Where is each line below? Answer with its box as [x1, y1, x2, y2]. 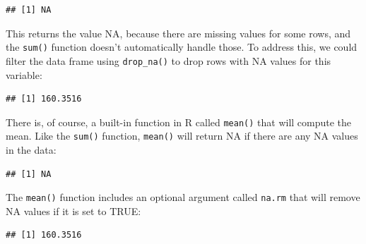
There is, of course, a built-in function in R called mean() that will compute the [6, 114, 352, 129]
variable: [6, 67, 42, 82]
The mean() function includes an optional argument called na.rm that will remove [6, 190, 360, 205]
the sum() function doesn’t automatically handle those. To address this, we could [6, 39, 358, 54]
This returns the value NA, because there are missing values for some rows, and [6, 25, 351, 40]
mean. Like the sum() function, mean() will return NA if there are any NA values [6, 128, 358, 143]
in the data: [6, 142, 57, 157]
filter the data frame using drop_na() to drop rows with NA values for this [6, 53, 331, 68]
